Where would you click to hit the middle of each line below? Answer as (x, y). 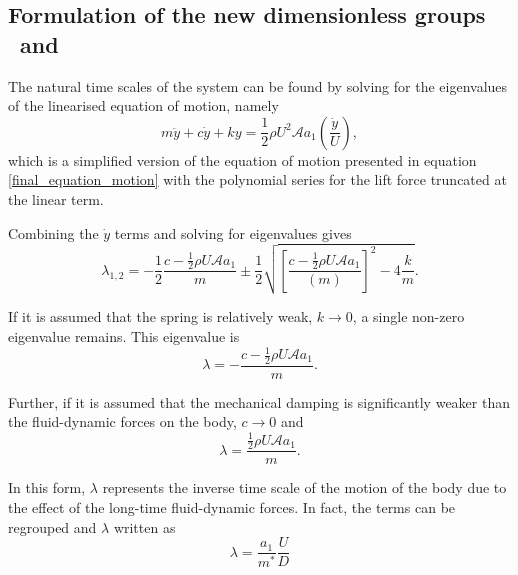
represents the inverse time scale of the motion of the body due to (304, 487)
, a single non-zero (408, 316)
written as (144, 526)
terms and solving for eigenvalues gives (233, 232)
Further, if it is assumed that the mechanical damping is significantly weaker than (259, 401)
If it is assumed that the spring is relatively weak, (160, 316)
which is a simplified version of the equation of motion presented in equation (242, 159)
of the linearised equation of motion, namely (143, 105)
